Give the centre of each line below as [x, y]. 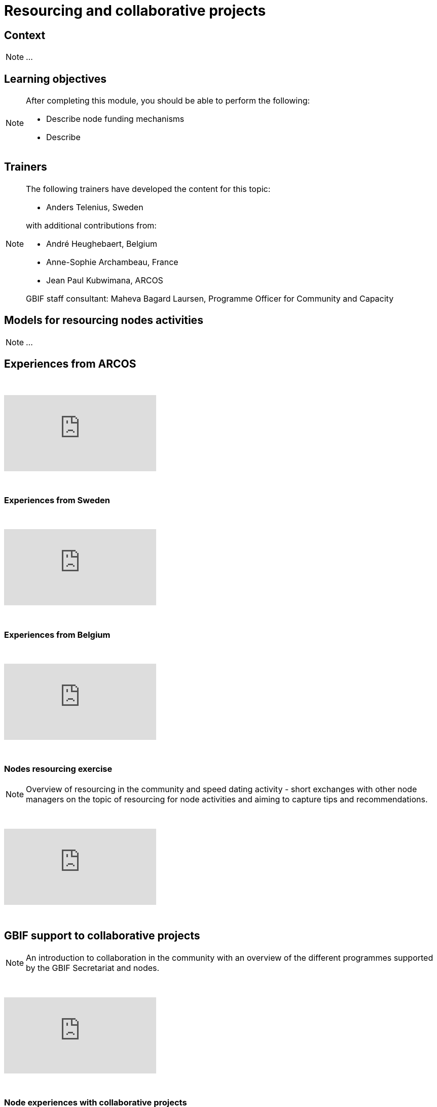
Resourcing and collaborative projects [135, 11]
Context [25, 35]
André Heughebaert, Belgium [102, 243]
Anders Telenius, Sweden [95, 207]
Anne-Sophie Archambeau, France [112, 262]
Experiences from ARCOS [70, 364]
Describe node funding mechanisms [115, 119]
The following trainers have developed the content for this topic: [148, 189]
